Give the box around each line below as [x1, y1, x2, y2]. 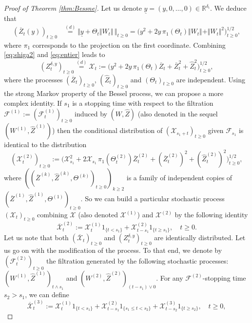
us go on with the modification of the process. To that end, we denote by [4, 245, 222, 255]
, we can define [25, 289, 69, 300]
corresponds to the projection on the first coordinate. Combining [32, 39, 226, 50]
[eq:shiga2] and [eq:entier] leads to [4, 49, 105, 59]
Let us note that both [4, 232, 69, 243]
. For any [156, 272, 183, 283]
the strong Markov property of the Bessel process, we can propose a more [4, 88, 224, 98]
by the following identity [174, 209, 248, 220]
